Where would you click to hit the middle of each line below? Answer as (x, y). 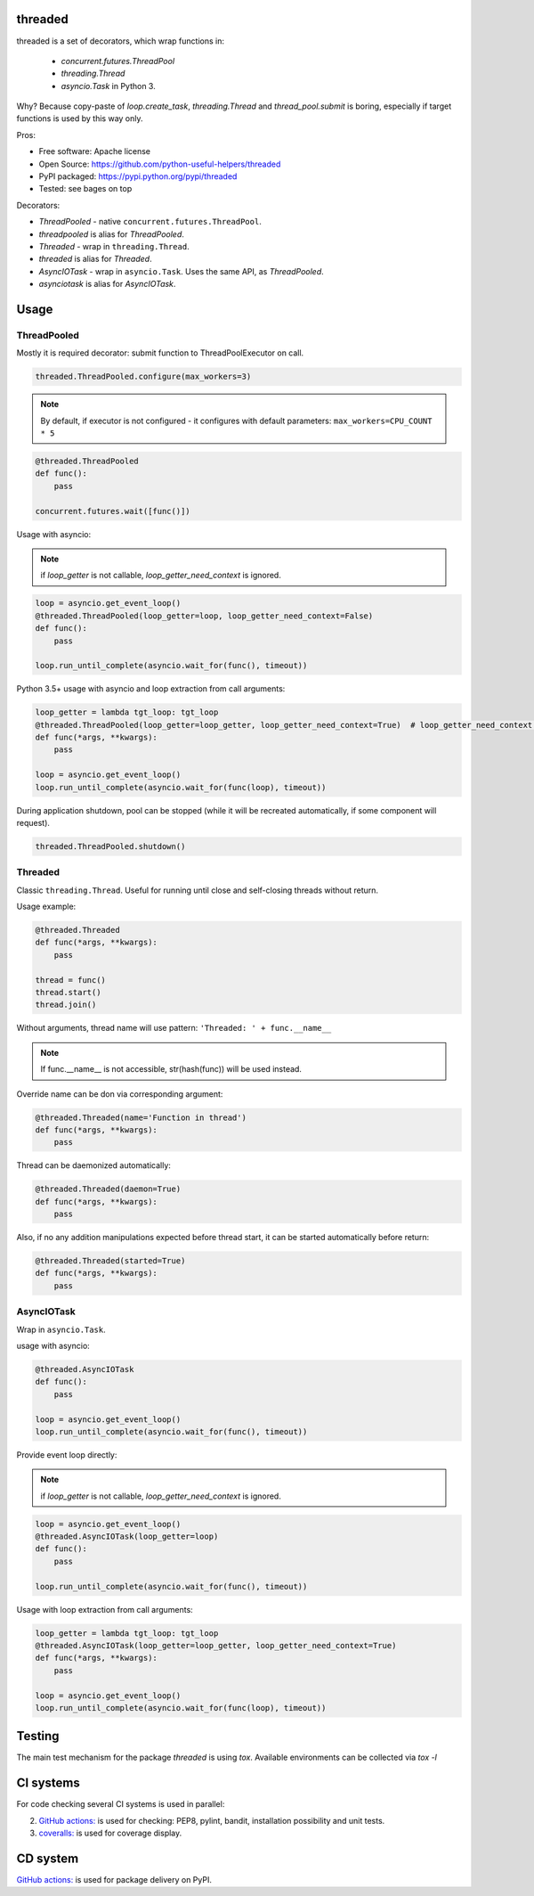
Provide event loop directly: (67, 1455)
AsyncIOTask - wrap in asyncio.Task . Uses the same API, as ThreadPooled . (181, 271)
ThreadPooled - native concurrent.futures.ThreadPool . (150, 222)
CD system (48, 1858)
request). (33, 823)
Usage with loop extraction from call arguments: (105, 1609)
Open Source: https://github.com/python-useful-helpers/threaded (160, 164)
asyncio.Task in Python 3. (108, 86)
